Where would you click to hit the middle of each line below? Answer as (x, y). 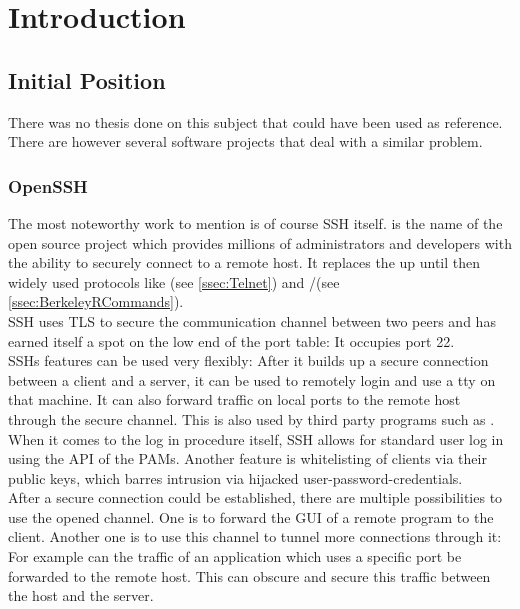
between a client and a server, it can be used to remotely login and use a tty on (252, 379)
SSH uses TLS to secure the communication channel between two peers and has (252, 320)
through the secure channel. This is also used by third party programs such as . (251, 418)
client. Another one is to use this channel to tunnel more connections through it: (255, 536)
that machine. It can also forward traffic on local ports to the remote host (234, 399)
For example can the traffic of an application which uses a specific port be (235, 556)
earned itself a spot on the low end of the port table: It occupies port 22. (231, 340)
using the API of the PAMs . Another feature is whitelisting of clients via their (247, 458)
